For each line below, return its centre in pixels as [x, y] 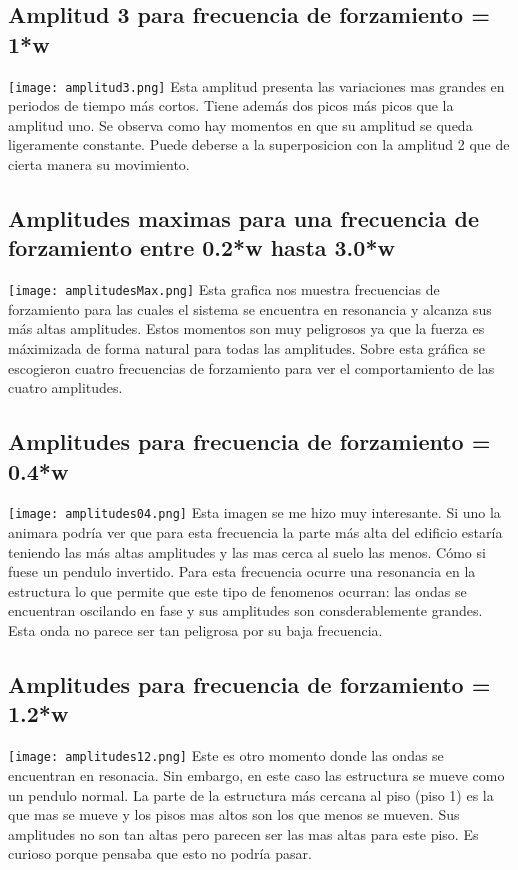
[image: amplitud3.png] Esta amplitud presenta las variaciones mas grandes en [256, 85]
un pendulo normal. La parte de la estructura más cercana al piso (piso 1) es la [251, 794]
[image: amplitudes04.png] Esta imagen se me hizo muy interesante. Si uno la [254, 512]
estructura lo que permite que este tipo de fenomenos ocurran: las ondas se [237, 590]
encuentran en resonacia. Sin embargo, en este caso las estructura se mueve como [256, 774]
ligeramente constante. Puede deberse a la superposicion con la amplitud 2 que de [259, 144]
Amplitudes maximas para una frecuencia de [244, 218]
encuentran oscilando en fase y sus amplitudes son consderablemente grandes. [245, 610]
